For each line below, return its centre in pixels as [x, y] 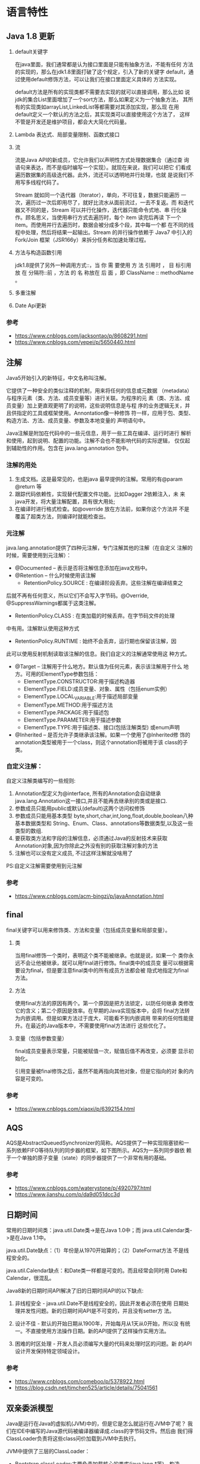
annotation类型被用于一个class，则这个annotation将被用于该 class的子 [101, 742]
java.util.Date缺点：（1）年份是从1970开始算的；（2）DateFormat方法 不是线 [98, 1250]
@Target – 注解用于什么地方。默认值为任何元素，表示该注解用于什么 [99, 666]
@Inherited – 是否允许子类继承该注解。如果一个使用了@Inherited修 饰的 [102, 735]
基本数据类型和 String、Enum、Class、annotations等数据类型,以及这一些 [104, 823]
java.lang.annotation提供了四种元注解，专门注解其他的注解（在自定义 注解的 [99, 548]
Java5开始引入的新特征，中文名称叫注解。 [58, 378]
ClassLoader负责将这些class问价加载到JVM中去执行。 [73, 1439]
